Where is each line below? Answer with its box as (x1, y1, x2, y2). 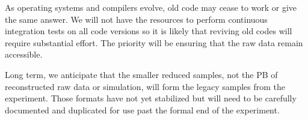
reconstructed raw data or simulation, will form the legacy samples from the (5, 80, 286, 92)
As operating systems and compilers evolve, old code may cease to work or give (5, 1, 297, 13)
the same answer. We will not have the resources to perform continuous (5, 13, 268, 25)
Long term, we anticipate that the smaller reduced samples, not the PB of (5, 68, 278, 80)
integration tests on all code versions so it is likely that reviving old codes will (5, 25, 292, 37)
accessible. (5, 48, 43, 61)
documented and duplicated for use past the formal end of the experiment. (5, 103, 280, 116)
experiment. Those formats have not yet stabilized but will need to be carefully (5, 92, 297, 104)
